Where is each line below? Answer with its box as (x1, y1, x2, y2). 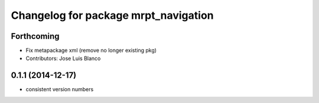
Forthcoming (11, 31, 60, 41)
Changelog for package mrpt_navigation (11, 9, 214, 22)
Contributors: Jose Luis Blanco (25, 55, 101, 62)
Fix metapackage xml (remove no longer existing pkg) (25, 47, 157, 54)
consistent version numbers (25, 86, 94, 93)
